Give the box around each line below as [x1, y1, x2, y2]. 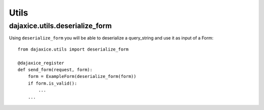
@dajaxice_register [18, 60, 65, 66]
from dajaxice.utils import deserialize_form [18, 46, 129, 52]
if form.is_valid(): [27, 80, 77, 86]
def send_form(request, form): [18, 67, 93, 73]
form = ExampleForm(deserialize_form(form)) [27, 73, 136, 79]
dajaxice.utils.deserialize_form [9, 21, 112, 30]
